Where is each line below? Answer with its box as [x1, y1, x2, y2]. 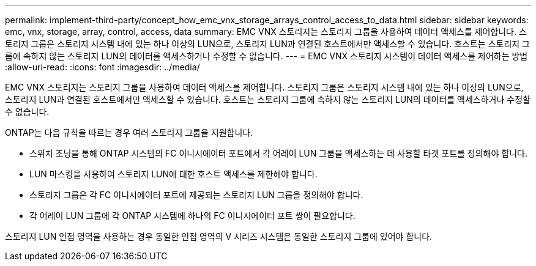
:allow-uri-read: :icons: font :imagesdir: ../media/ [5, 62, 200, 72]
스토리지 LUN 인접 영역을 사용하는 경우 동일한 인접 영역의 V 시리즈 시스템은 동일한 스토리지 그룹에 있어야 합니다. [5, 231, 433, 242]
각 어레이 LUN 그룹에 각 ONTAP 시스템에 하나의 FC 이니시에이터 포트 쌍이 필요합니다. [29, 210, 355, 221]
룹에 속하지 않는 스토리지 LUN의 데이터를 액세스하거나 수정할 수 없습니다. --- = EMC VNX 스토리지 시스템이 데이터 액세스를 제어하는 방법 [5, 51, 528, 61]
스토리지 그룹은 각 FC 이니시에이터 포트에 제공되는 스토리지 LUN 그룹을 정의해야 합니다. [29, 190, 363, 200]
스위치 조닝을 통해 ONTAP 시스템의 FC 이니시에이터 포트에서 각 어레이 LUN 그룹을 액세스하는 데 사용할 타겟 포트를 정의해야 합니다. [29, 148, 527, 158]
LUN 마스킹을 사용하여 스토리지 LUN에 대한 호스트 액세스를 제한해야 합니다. [29, 169, 318, 179]
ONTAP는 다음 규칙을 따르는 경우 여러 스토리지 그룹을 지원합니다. [5, 127, 253, 138]
